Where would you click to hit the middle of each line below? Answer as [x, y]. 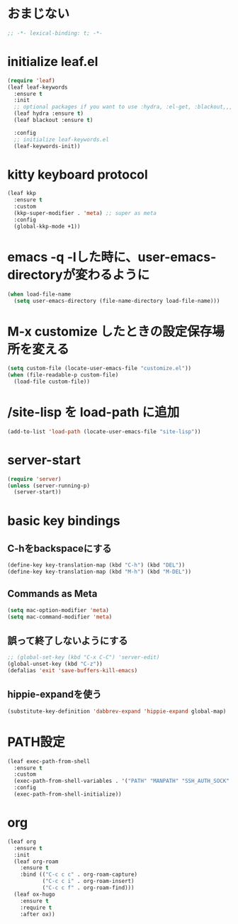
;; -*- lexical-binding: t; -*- [55, 33]
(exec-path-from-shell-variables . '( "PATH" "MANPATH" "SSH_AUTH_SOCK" [122, 781]
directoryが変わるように [79, 275]
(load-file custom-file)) [52, 382]
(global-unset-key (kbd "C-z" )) [55, 664]
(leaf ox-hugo [34, 894]
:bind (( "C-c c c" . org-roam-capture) [79, 875]
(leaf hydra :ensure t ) [49, 113]
